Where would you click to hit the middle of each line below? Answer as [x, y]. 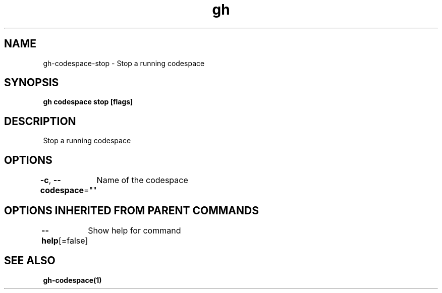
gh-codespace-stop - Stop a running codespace [124, 63]
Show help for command [134, 230]
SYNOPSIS [32, 83]
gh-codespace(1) [72, 280]
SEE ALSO [30, 261]
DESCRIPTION [40, 121]
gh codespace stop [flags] [88, 102]
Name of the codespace [142, 180]
